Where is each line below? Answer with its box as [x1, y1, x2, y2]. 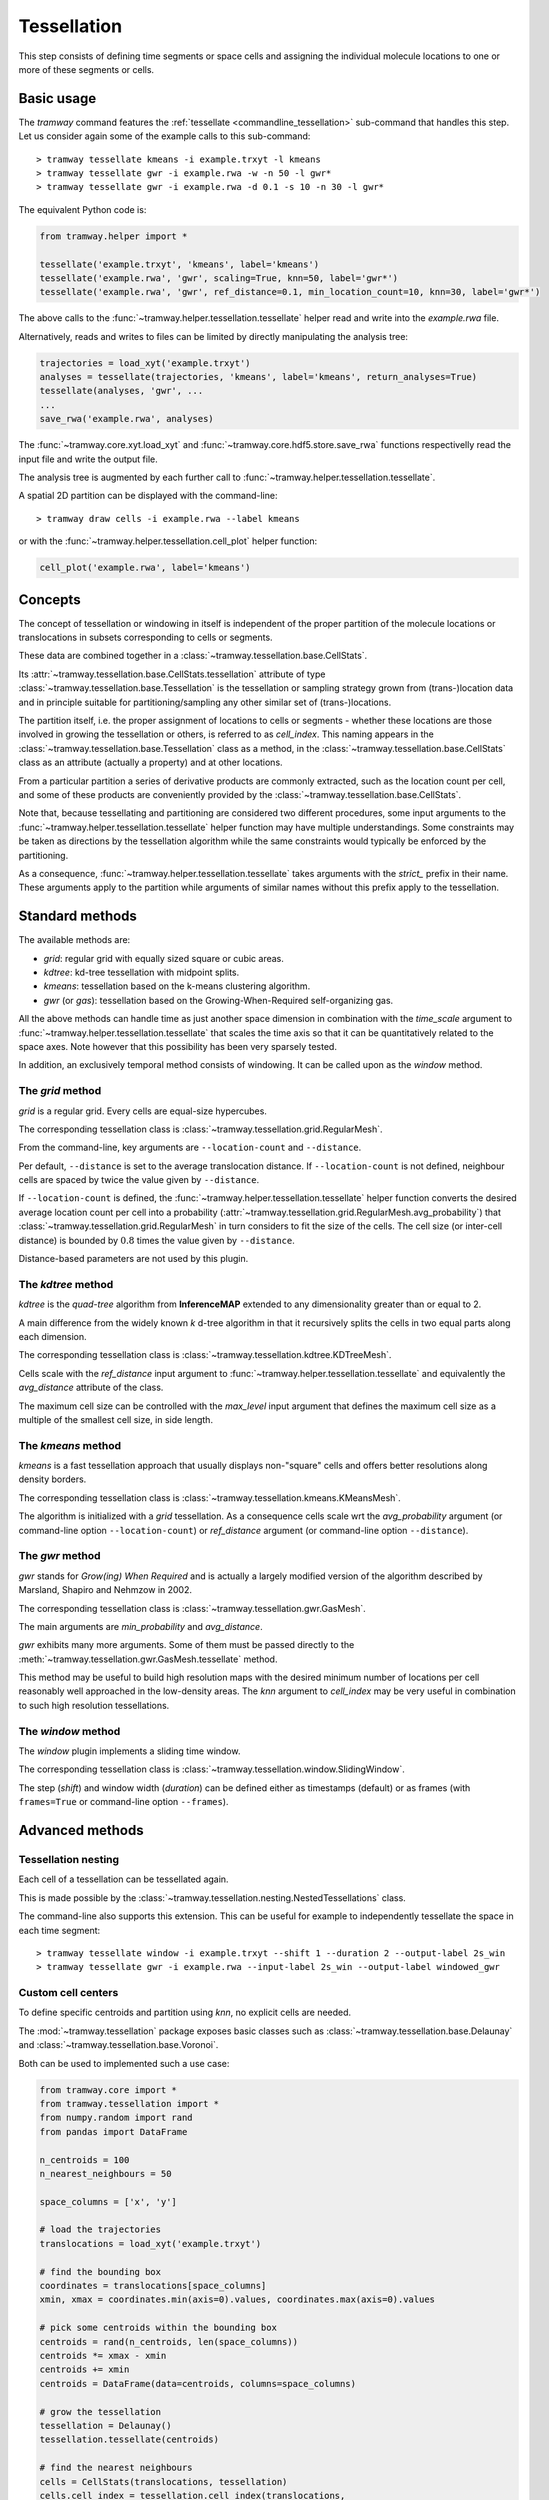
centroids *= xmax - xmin [39, 2350, 167, 2361]
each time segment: [18, 1924, 101, 1936]
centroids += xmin [39, 2364, 130, 2375]
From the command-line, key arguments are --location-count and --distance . [18, 1141, 362, 1154]
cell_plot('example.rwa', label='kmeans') [39, 562, 251, 574]
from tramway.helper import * [39, 230, 188, 242]
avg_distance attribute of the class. [18, 1381, 164, 1394]
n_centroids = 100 [39, 2154, 130, 2165]
